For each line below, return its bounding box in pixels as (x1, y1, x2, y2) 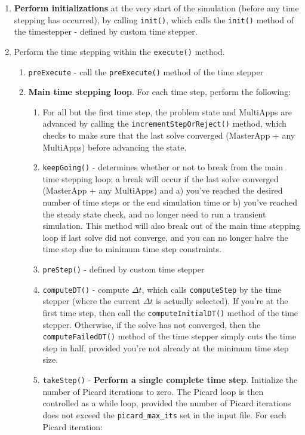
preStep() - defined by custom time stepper (42, 263, 205, 275)
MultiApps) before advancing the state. (42, 140, 187, 153)
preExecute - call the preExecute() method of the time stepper (28, 65, 264, 78)
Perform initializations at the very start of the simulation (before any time (14, 2, 299, 14)
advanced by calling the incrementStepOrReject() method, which (42, 117, 286, 130)
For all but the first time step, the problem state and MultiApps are (42, 105, 292, 118)
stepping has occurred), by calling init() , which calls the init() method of (14, 13, 294, 26)
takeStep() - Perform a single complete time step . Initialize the (42, 373, 298, 385)
